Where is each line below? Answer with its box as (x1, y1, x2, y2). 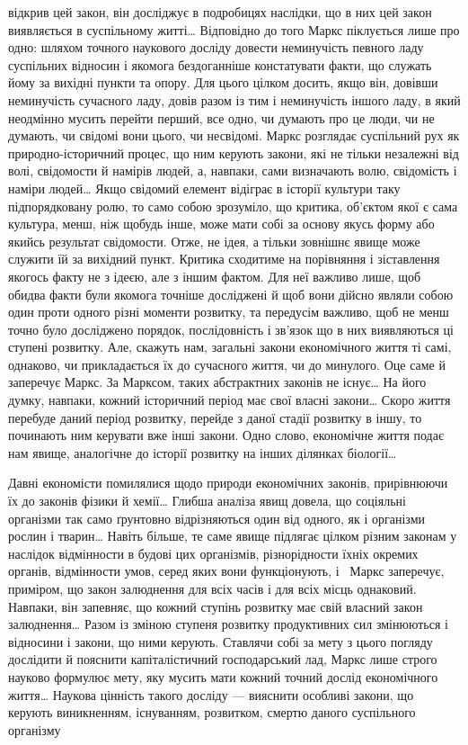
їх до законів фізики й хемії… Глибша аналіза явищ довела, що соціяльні (8, 491, 406, 510)
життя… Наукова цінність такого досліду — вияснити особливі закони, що (8, 685, 414, 704)
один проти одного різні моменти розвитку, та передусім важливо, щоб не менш (8, 302, 449, 321)
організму (8, 720, 61, 739)
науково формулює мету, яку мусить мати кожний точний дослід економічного (8, 667, 438, 686)
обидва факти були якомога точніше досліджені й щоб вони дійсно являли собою (8, 284, 454, 303)
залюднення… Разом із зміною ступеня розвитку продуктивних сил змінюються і (8, 615, 448, 633)
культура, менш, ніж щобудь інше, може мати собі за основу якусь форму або (8, 214, 435, 233)
